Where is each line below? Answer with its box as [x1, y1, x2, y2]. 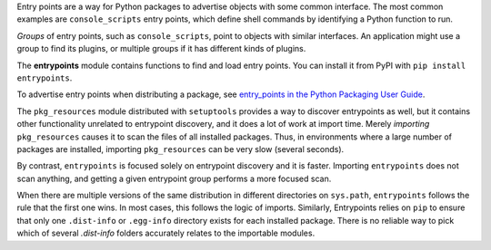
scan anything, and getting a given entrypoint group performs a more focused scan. [16, 173, 332, 184]
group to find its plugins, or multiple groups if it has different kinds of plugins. [16, 43, 306, 54]
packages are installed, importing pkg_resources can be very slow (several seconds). [16, 143, 345, 154]
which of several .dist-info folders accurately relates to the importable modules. [16, 227, 316, 239]
